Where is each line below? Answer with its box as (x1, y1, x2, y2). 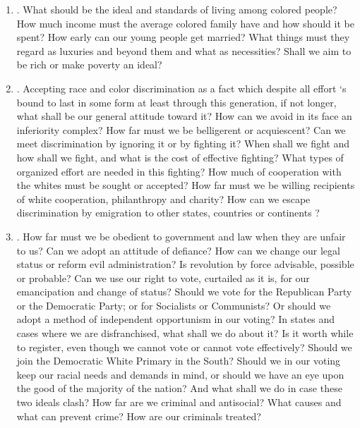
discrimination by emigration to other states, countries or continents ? (16, 205, 320, 220)
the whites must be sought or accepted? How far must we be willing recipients (16, 178, 355, 192)
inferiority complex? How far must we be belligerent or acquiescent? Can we (16, 122, 346, 137)
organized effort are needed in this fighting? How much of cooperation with (16, 164, 342, 178)
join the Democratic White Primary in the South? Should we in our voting (16, 353, 341, 368)
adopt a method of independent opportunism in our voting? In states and (16, 312, 335, 326)
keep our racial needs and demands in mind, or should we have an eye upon (16, 367, 344, 381)
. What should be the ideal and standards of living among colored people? (16, 2, 337, 16)
